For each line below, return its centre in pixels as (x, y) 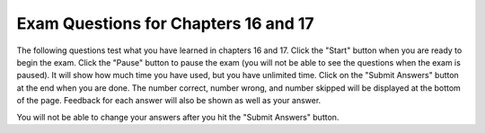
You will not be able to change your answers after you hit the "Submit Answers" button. (178, 117)
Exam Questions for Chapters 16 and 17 (165, 23)
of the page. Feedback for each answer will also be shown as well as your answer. (169, 101)
